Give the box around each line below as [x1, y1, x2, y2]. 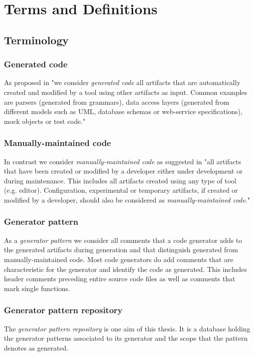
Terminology [4, 32, 69, 47]
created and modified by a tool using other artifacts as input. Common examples [4, 87, 248, 97]
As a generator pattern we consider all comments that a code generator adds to [4, 235, 242, 245]
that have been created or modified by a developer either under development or [4, 166, 243, 176]
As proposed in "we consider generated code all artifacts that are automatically [4, 77, 241, 88]
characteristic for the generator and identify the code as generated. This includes [4, 264, 247, 274]
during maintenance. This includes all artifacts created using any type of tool [4, 175, 236, 185]
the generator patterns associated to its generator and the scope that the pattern [4, 333, 248, 343]
